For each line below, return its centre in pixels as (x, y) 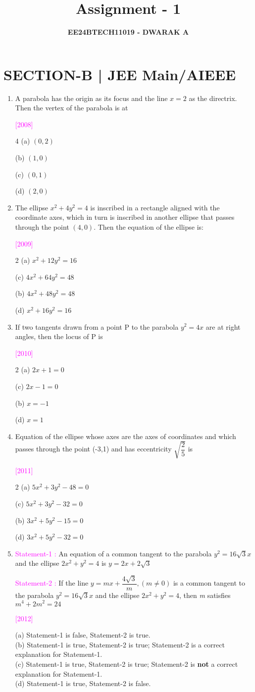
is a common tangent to (209, 583)
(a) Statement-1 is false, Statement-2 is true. (83, 635)
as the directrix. (213, 98)
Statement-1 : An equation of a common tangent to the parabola (113, 553)
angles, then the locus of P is (59, 336)
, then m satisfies (205, 595)
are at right (223, 326)
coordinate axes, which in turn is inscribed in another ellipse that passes (125, 217)
